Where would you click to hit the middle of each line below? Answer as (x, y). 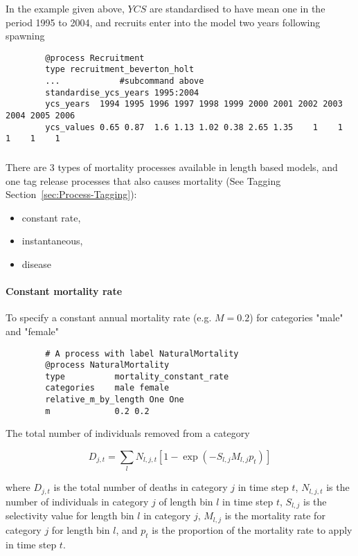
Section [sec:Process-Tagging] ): (71, 194)
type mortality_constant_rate (137, 376)
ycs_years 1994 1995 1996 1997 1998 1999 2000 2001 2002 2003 (194, 104)
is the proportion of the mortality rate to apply (252, 529)
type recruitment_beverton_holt (120, 70)
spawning (25, 36)
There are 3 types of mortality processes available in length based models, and (172, 167)
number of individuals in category (77, 501)
